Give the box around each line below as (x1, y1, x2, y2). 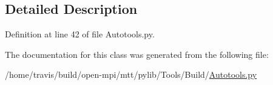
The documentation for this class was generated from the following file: (5, 48, 269, 60)
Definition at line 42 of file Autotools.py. (5, 28, 155, 40)
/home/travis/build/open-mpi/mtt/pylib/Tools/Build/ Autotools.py (5, 68, 257, 81)
